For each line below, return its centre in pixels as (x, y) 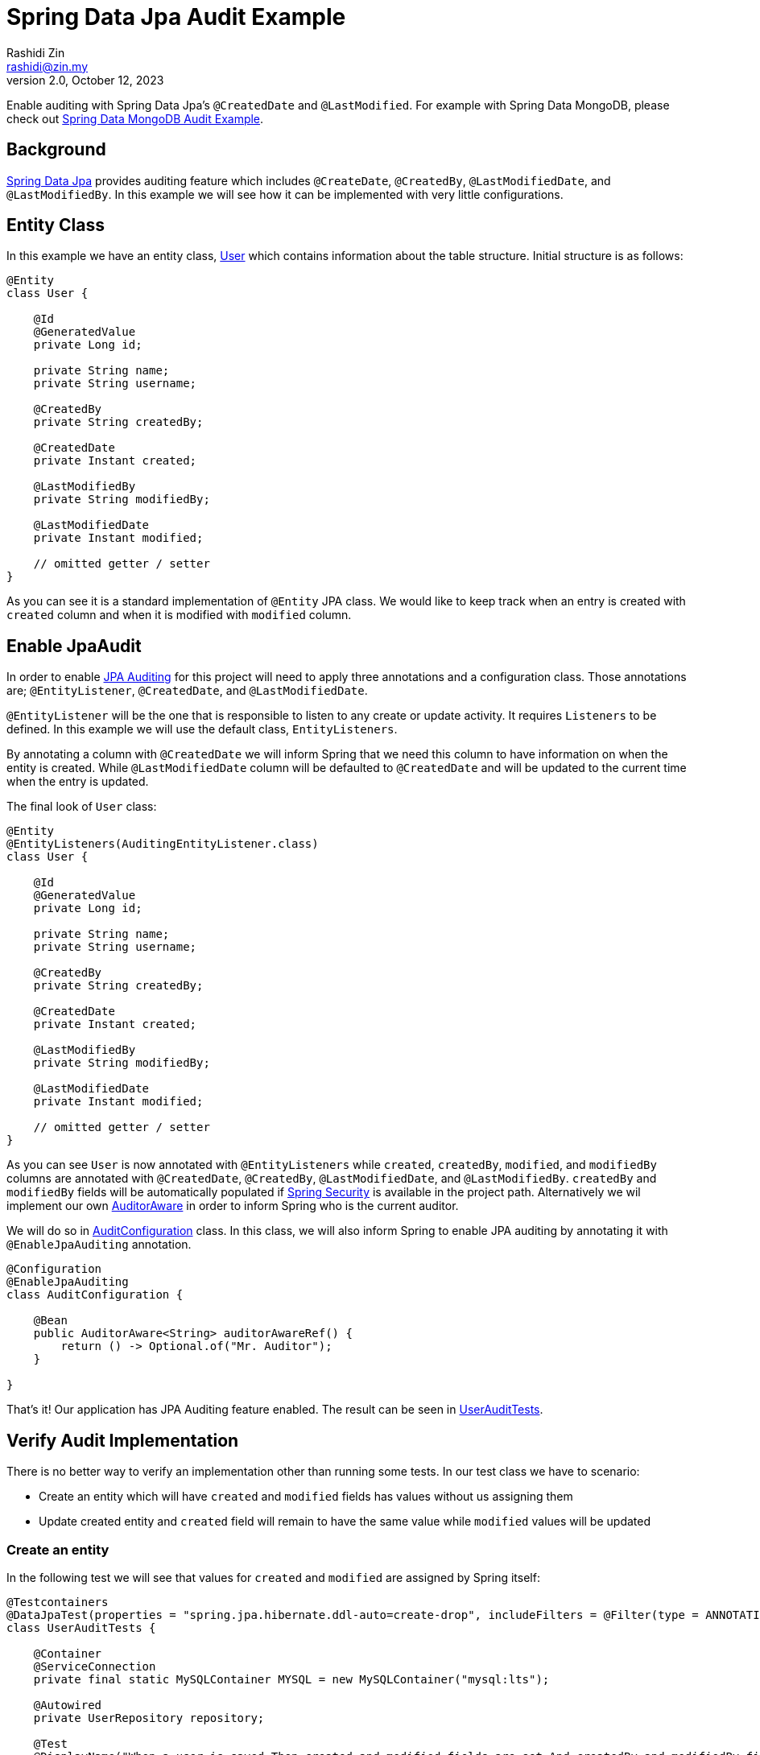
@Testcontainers (58, 1602)
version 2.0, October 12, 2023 (85, 80)
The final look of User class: (82, 807)
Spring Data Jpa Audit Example (176, 17)
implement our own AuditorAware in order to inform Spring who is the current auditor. (233, 1206)
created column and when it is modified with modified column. (179, 615)
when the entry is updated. (78, 782)
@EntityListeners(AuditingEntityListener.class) (163, 844)
